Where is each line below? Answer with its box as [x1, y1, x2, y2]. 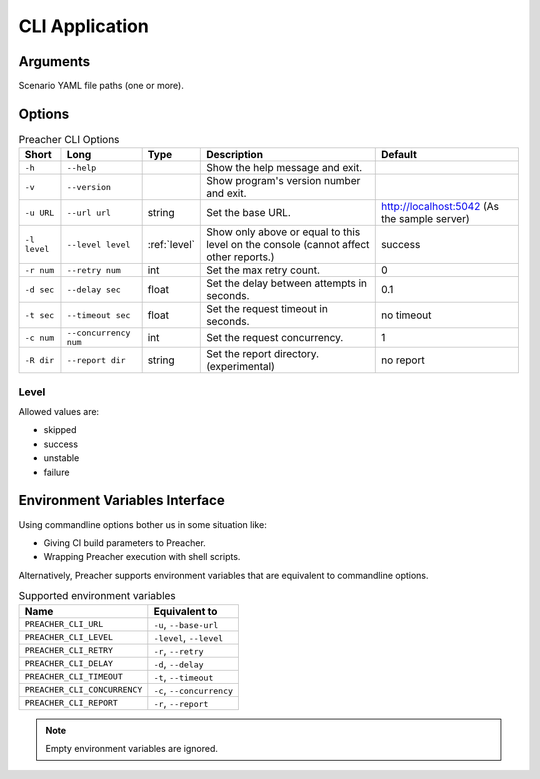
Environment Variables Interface [18, 492, 225, 509]
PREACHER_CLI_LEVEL [24, 632, 114, 642]
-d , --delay [153, 656, 204, 670]
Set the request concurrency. [206, 331, 344, 345]
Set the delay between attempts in [206, 276, 368, 290]
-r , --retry [153, 643, 204, 657]
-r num [24, 265, 55, 275]
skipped [43, 424, 77, 436]
